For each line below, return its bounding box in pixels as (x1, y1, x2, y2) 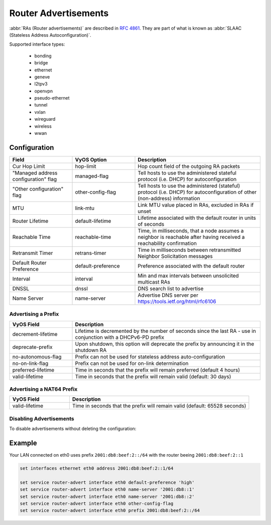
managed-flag (75, 172, 109, 180)
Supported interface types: (9, 41, 65, 47)
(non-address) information (138, 195, 200, 202)
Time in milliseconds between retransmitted (138, 246, 241, 253)
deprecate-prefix (12, 343, 53, 351)
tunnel (34, 102, 48, 108)
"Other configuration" (12, 185, 64, 192)
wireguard (34, 116, 56, 122)
